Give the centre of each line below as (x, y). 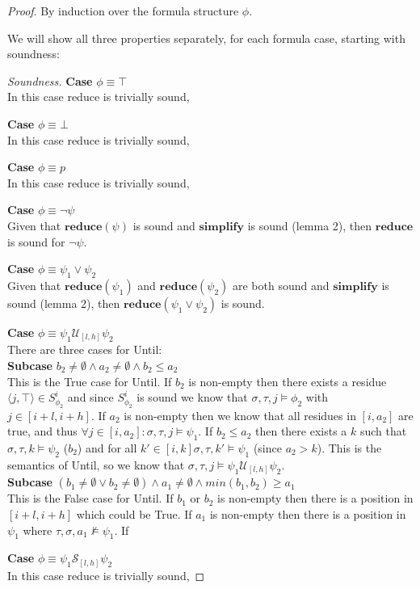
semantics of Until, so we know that (96, 464)
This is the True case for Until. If (90, 381)
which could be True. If (134, 513)
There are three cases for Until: (85, 349)
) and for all (107, 448)
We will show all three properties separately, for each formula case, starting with (206, 38)
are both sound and (281, 285)
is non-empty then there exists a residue (288, 381)
